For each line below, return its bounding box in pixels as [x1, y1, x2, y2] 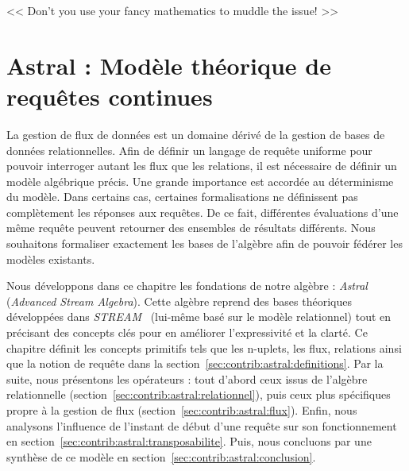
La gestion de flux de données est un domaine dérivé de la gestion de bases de [6, 125, 385, 142]
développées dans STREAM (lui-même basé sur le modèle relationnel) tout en [6, 308, 392, 325]
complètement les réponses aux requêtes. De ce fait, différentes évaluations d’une [6, 203, 399, 220]
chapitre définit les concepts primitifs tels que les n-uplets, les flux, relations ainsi [6, 339, 402, 356]
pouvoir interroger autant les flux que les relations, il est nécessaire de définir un [6, 157, 397, 174]
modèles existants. [6, 250, 95, 267]
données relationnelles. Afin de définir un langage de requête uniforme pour [6, 141, 372, 158]
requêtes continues [6, 79, 213, 112]
